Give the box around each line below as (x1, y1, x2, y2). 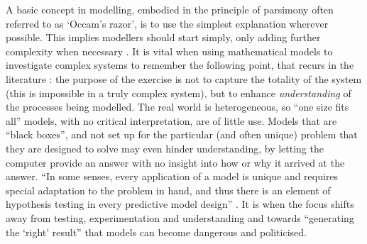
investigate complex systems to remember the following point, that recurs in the (6, 57, 354, 72)
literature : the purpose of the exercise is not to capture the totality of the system (6, 71, 362, 86)
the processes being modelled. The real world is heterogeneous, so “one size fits (6, 99, 349, 114)
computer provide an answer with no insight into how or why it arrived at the (6, 155, 345, 170)
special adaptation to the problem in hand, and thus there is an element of (6, 182, 331, 197)
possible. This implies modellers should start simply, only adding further (6, 30, 321, 45)
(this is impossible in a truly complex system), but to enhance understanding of (6, 85, 351, 100)
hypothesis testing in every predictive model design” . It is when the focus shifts (6, 196, 354, 211)
